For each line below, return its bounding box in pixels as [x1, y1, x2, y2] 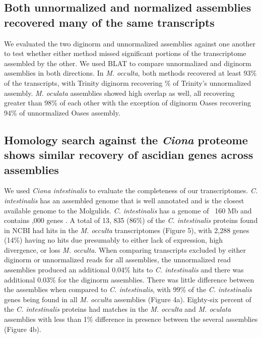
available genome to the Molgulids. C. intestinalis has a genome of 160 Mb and [4, 205, 252, 215]
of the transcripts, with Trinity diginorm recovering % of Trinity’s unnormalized [4, 77, 251, 88]
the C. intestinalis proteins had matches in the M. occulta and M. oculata [4, 304, 231, 314]
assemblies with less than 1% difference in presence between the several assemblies [4, 314, 258, 324]
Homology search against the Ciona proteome [4, 132, 248, 147]
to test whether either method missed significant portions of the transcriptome [4, 48, 246, 59]
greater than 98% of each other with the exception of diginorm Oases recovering [4, 97, 251, 108]
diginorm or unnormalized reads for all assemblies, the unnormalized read [4, 254, 231, 265]
